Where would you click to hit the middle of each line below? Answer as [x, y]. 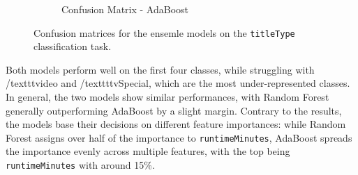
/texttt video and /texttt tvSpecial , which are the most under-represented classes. [178, 83]
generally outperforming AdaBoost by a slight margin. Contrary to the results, [174, 110]
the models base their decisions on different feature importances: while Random [176, 124]
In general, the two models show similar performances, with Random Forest [167, 97]
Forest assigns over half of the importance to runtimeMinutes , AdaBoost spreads [179, 137]
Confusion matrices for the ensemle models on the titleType [164, 32]
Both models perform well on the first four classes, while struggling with [160, 69]
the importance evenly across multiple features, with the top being [148, 151]
